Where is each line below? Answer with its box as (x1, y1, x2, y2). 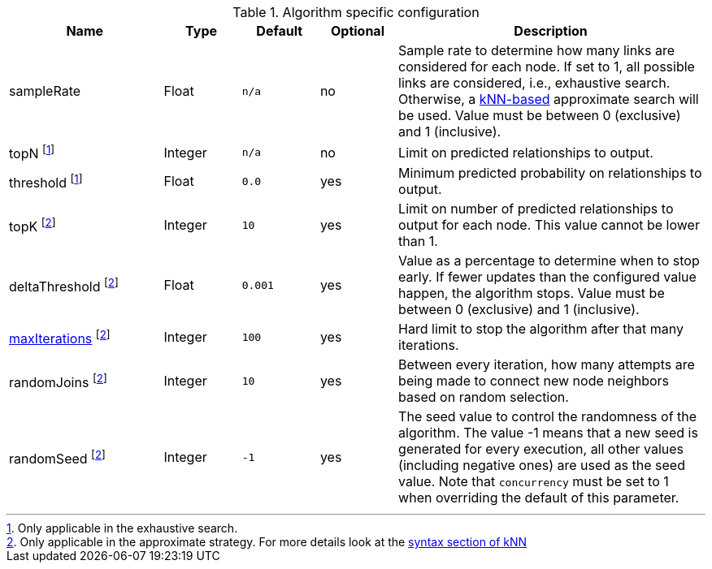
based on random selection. (398, 389, 569, 406)
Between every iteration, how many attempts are (398, 356, 695, 373)
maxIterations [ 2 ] (9, 327, 111, 347)
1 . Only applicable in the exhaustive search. (7, 521, 238, 536)
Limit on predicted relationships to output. (398, 144, 653, 161)
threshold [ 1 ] (9, 171, 83, 191)
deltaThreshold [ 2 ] (9, 275, 119, 295)
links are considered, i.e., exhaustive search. (398, 75, 671, 91)
